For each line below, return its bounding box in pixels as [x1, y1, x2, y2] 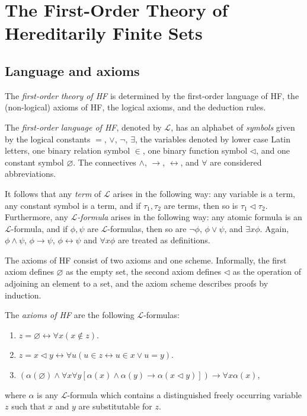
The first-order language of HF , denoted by [5, 120, 162, 133]
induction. [5, 288, 41, 301]
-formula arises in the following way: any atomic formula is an [77, 211, 302, 223]
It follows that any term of [5, 187, 101, 199]
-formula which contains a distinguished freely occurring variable [67, 388, 302, 401]
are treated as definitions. [117, 234, 210, 246]
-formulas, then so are [107, 222, 187, 234]
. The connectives [73, 155, 136, 168]
